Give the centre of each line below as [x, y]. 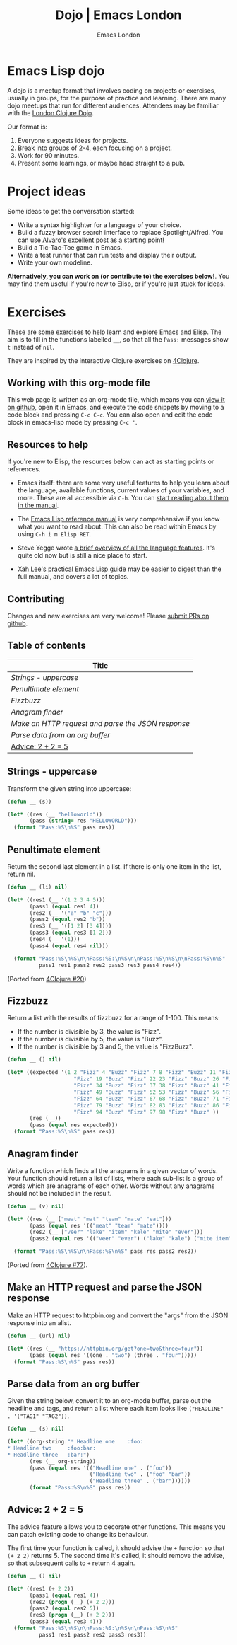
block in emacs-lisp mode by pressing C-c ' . [72, 422]
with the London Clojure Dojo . [50, 112]
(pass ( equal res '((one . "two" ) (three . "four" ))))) [113, 1355]
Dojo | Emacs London [119, 15]
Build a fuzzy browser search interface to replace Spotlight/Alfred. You [120, 232]
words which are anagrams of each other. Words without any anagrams [111, 1186]
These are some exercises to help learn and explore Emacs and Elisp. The [115, 332]
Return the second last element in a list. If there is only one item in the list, [115, 866]
